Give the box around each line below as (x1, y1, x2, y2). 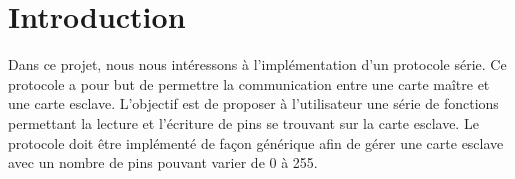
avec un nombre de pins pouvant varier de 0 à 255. (8, 152, 318, 173)
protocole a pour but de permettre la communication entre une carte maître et (8, 73, 490, 94)
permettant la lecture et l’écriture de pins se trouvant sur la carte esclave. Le (8, 112, 479, 133)
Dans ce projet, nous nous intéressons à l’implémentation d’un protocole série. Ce (8, 54, 507, 75)
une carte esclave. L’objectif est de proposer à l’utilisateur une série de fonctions (8, 93, 499, 114)
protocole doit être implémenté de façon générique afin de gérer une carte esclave (8, 132, 504, 153)
